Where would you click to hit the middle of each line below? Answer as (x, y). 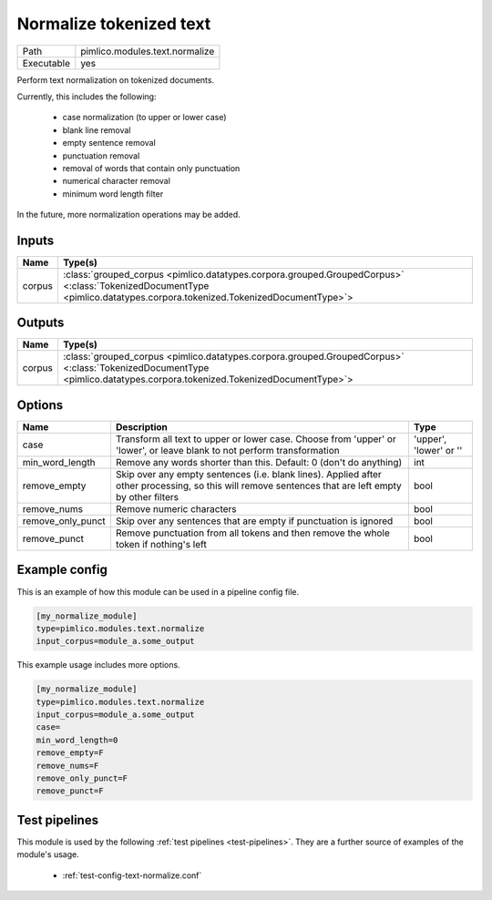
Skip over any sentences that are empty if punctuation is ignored (254, 521)
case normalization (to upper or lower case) (144, 118)
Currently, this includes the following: (87, 97)
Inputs (36, 240)
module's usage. (48, 854)
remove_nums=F (67, 766)
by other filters (147, 497)
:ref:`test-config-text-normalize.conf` (132, 875)
